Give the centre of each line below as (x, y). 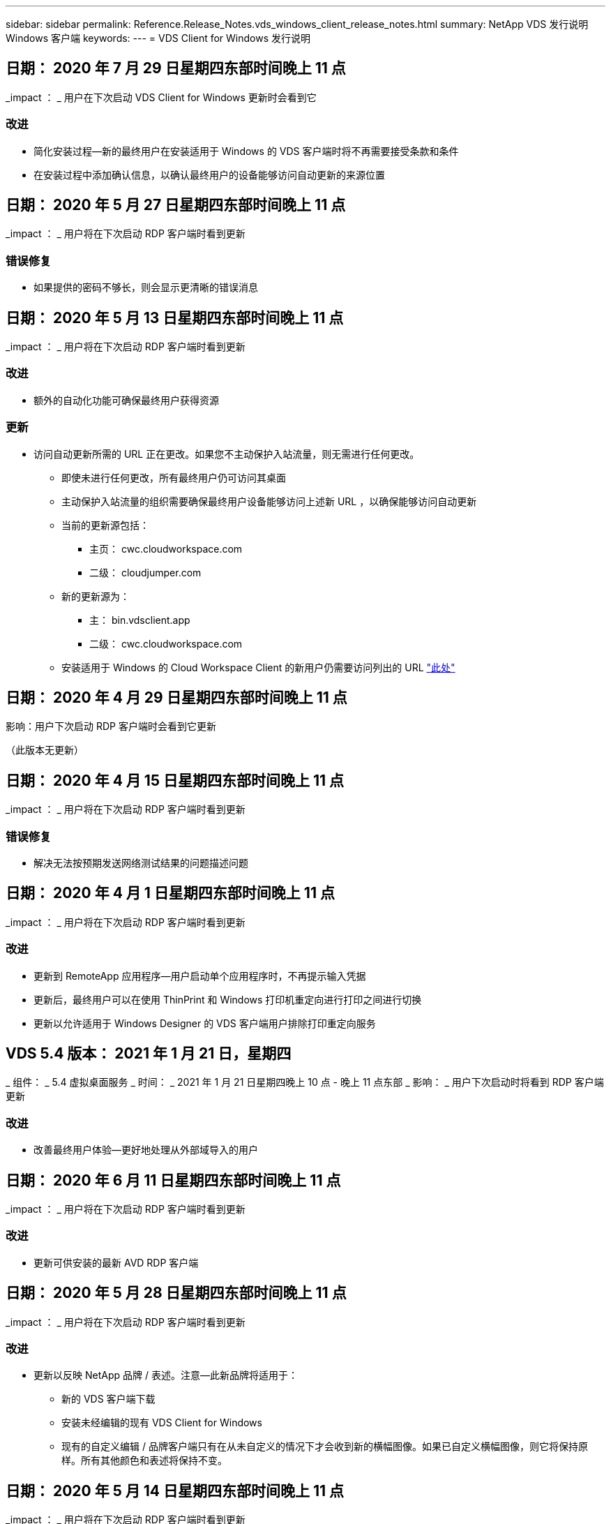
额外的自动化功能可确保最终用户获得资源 (126, 400)
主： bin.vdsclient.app (140, 620)
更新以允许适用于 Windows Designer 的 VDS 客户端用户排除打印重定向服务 (205, 1023)
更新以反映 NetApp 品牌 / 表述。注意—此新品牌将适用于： (166, 1375)
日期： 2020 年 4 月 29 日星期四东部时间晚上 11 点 (176, 697)
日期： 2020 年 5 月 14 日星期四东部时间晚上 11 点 (175, 1491)
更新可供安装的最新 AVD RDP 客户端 (116, 1262)
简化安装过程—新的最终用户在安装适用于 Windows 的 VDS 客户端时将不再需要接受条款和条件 (246, 151)
